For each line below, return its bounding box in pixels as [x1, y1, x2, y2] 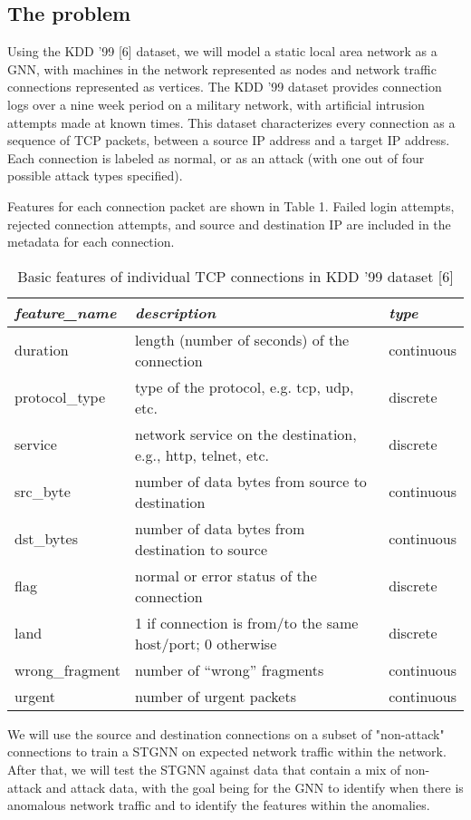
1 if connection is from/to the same [135, 611, 359, 633]
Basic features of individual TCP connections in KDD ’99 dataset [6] [17, 265, 454, 287]
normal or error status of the [135, 564, 317, 586]
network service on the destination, [135, 423, 357, 444]
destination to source [135, 538, 268, 560]
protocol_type [14, 386, 106, 408]
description [135, 301, 216, 323]
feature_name [14, 301, 117, 323]
